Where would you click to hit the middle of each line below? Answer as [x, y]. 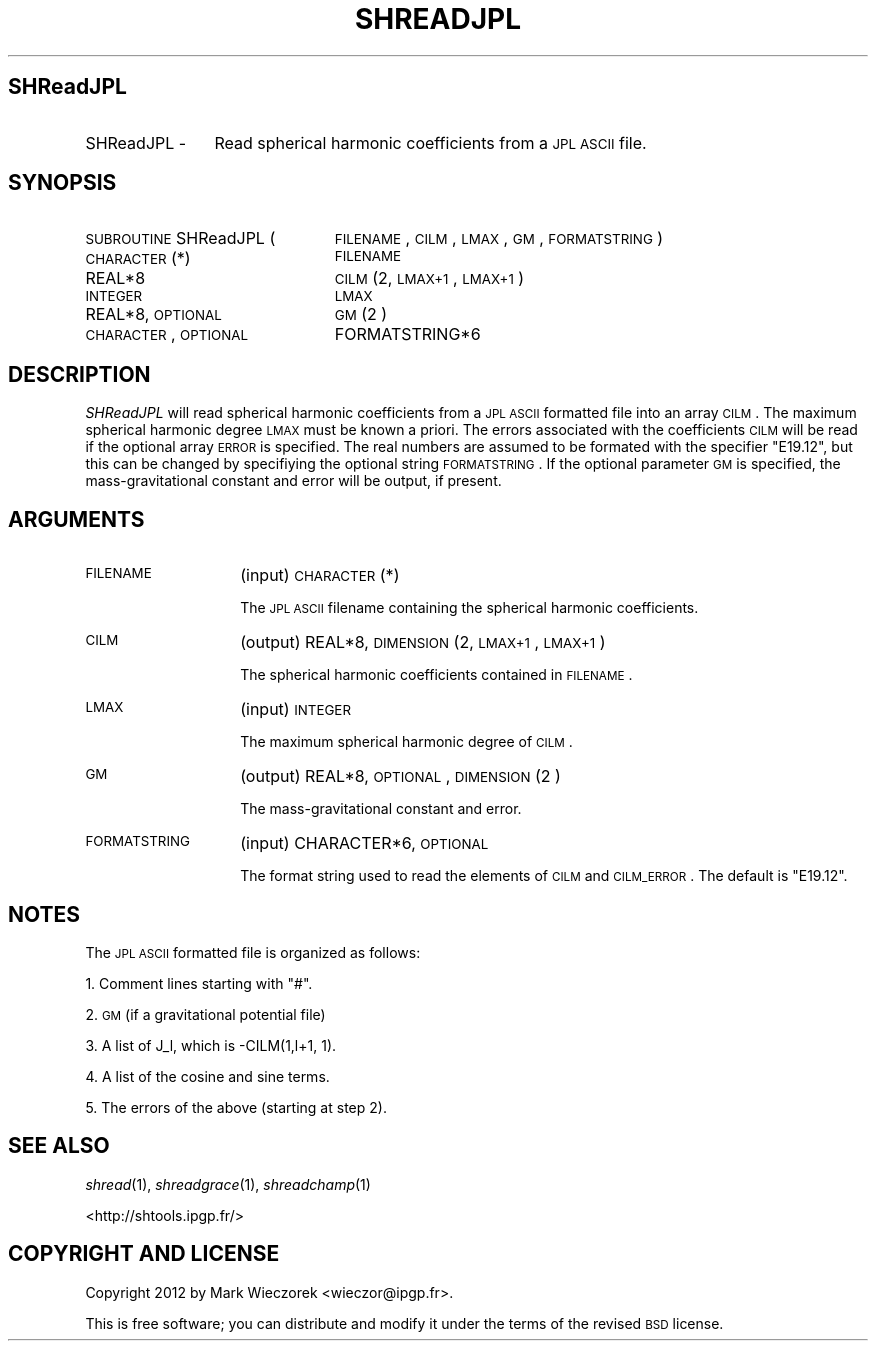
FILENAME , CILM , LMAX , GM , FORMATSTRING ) [499, 238]
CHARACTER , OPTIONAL [166, 334]
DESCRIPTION [79, 374]
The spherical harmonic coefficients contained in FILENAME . [436, 675]
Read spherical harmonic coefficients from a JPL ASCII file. [430, 142]
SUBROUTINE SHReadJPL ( [180, 238]
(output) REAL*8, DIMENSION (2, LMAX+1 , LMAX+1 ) [423, 642]
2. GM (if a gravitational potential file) [205, 1014]
